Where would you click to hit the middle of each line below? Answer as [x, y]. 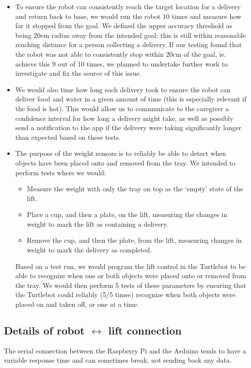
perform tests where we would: [61, 172]
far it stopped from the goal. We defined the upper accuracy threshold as [124, 25]
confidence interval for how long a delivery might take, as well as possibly [124, 118]
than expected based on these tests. [68, 137]
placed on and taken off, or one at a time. [77, 304]
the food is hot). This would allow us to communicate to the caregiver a [122, 108]
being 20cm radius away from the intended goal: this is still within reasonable [131, 35]
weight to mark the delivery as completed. [89, 250]
